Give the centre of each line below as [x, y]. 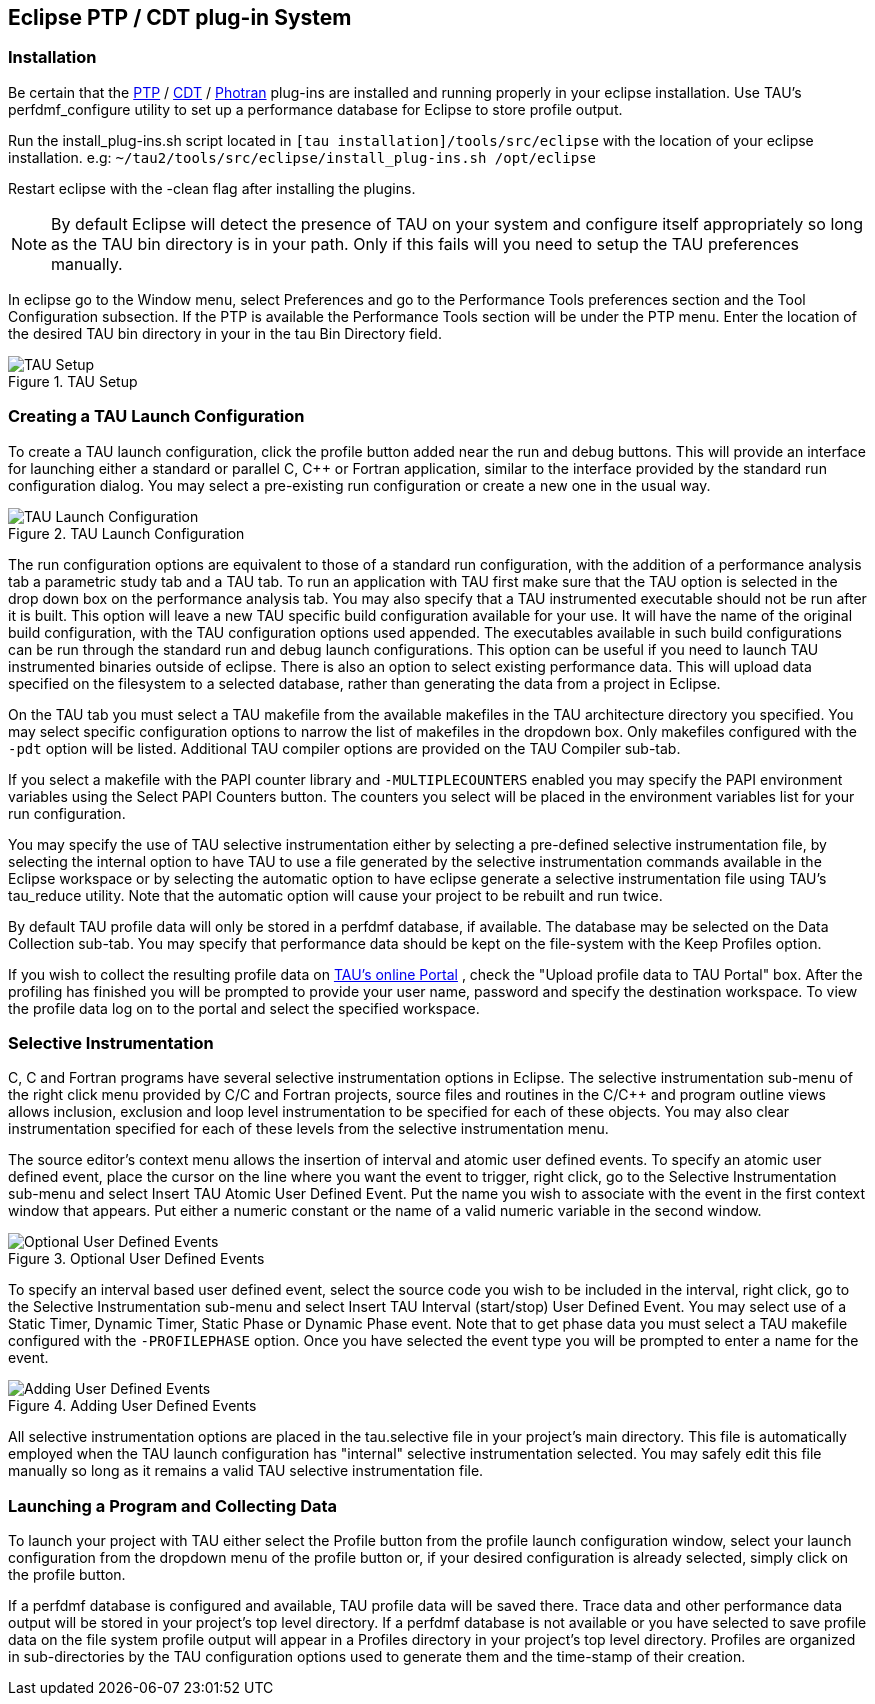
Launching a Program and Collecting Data [173, 1505]
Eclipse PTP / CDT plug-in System [180, 17]
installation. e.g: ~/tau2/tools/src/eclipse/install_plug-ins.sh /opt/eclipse [302, 157]
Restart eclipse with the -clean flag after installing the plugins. [212, 188]
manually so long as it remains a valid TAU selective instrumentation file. [246, 1471]
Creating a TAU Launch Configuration [156, 416]
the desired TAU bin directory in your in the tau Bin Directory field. [225, 333]
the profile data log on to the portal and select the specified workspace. [244, 1008]
